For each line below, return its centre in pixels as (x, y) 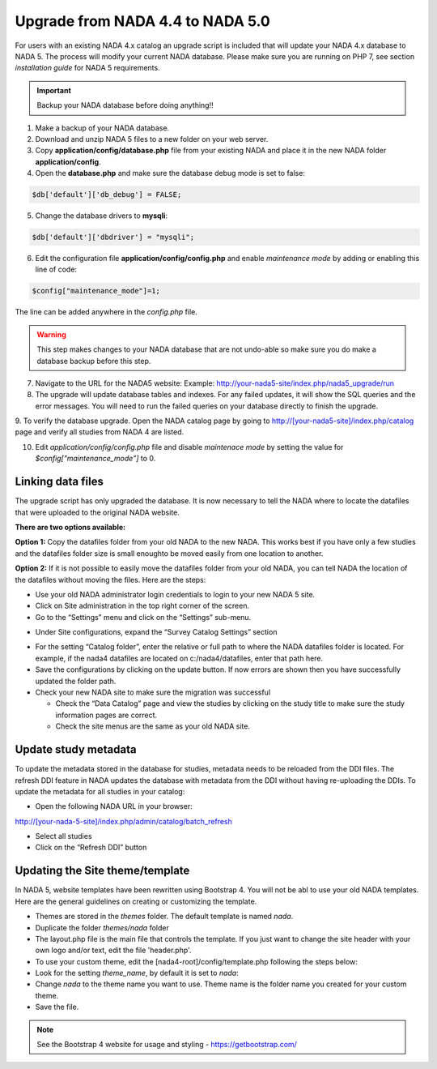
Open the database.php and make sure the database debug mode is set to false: (170, 173)
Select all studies (64, 836)
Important (54, 90)
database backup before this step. (94, 361)
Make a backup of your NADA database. (102, 128)
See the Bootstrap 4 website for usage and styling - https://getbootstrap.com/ (167, 1045)
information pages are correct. (106, 715)
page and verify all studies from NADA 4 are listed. (100, 432)
